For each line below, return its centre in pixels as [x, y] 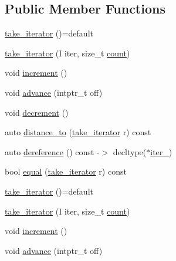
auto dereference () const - [52, 151]
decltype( [130, 151]
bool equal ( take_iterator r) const [66, 171]
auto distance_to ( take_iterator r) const [78, 132]
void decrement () [37, 112]
